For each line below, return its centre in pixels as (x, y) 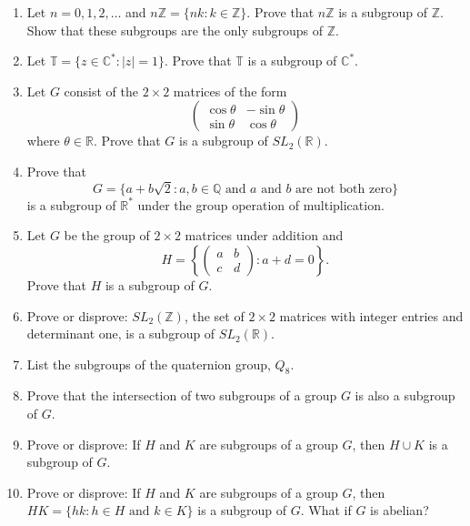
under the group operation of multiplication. (261, 204)
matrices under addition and (264, 235)
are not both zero (344, 189)
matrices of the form (230, 91)
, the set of (214, 315)
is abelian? (400, 510)
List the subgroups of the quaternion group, (149, 364)
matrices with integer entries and (371, 315)
